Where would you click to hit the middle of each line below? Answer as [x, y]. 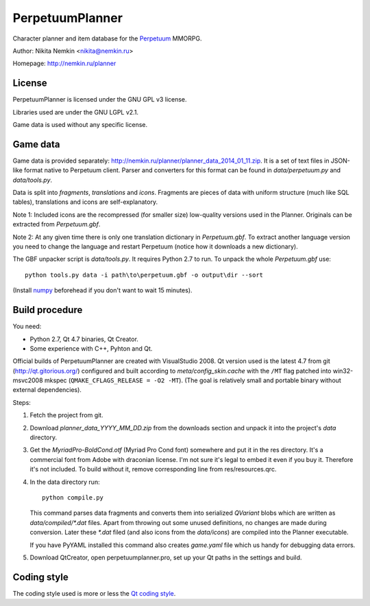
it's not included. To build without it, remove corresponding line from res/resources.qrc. [153, 469]
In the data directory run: [65, 482]
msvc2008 [28, 380]
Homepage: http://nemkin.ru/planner [64, 63]
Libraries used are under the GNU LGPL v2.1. [76, 112]
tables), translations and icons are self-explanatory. [85, 202]
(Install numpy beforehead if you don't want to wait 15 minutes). [102, 290]
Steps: [22, 402]
